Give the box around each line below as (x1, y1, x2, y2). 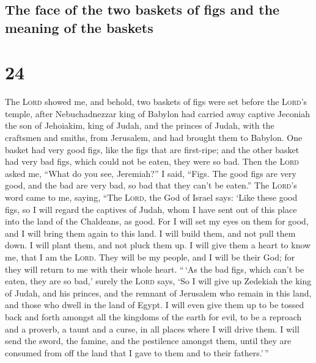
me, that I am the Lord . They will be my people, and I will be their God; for (5, 251, 295, 264)
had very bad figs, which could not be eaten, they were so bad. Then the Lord (5, 155, 299, 168)
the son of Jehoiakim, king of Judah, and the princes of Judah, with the (5, 119, 274, 132)
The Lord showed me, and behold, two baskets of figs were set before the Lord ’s (5, 95, 307, 108)
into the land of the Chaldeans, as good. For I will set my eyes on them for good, (5, 215, 309, 228)
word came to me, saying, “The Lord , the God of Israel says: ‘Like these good (5, 191, 298, 204)
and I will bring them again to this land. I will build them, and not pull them (5, 226, 296, 239)
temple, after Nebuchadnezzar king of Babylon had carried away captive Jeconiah (5, 107, 310, 120)
